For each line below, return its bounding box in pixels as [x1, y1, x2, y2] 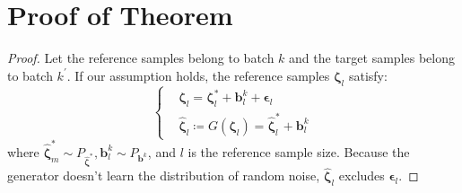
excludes [338, 166, 385, 185]
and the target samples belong [289, 48, 455, 67]
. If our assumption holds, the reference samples [66, 66, 330, 84]
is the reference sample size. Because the [187, 142, 410, 161]
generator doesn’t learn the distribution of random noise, [7, 166, 320, 185]
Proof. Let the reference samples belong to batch [7, 48, 275, 67]
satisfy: [348, 66, 388, 84]
